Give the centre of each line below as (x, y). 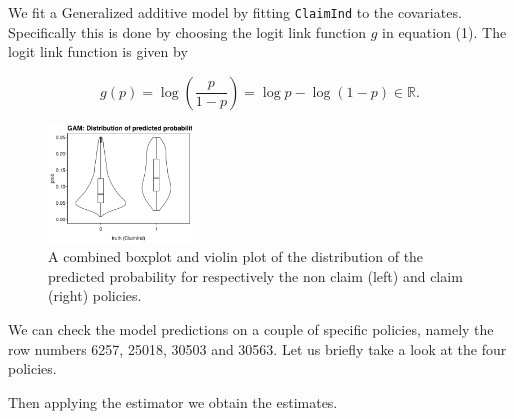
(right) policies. (95, 295)
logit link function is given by (98, 51)
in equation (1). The (444, 31)
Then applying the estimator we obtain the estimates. (173, 401)
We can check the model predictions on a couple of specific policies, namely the (251, 329)
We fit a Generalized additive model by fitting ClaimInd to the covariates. (235, 12)
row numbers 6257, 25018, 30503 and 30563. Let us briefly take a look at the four (257, 348)
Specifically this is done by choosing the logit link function (187, 31)
